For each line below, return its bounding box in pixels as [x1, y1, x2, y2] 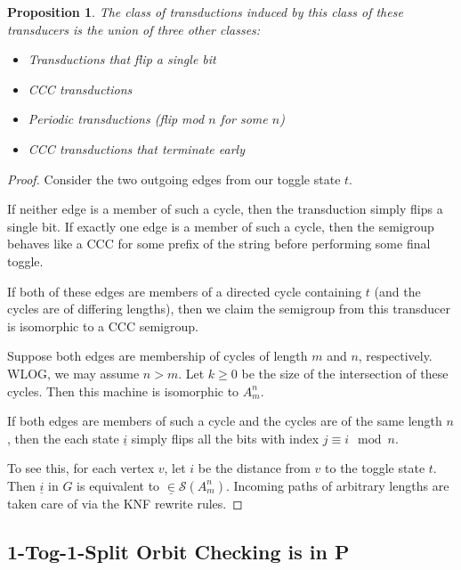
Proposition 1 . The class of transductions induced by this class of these [7, 3, 403, 20]
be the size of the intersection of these [241, 363, 449, 382]
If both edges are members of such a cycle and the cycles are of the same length [7, 411, 442, 430]
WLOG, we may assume [7, 363, 140, 382]
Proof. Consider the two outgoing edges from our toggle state [7, 169, 341, 188]
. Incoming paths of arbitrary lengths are [225, 476, 449, 494]
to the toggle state [325, 459, 425, 477]
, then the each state [7, 428, 119, 447]
